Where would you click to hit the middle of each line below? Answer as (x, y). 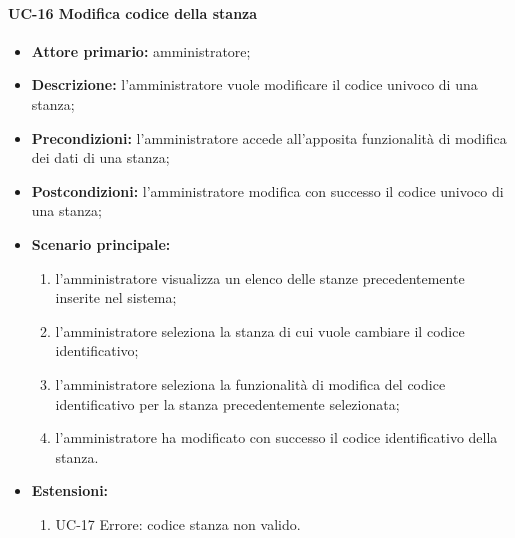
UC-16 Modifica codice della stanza (133, 12)
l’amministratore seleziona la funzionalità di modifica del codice (250, 383)
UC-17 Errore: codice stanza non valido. (178, 523)
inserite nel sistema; (116, 297)
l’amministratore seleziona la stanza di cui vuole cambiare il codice (260, 330)
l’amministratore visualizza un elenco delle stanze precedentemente (260, 277)
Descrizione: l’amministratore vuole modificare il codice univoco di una (254, 84)
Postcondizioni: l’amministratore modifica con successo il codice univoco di (267, 190)
